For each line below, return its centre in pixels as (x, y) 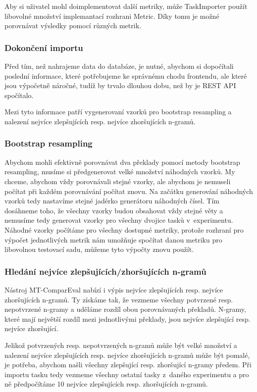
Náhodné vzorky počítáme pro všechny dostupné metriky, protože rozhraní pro (124, 229)
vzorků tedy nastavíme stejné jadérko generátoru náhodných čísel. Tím (112, 201)
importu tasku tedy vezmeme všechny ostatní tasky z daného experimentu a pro (127, 374)
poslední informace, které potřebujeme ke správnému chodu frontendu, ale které (126, 75)
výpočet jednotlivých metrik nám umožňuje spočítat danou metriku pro (113, 239)
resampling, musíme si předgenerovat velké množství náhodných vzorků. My (120, 171)
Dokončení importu (44, 47)
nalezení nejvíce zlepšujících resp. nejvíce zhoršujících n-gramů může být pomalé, (127, 355)
